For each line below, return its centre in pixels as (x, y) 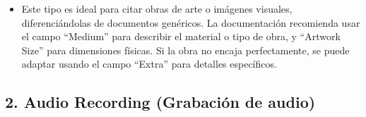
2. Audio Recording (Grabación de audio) (160, 102)
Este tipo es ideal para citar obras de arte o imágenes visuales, (157, 8)
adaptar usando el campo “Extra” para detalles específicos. (149, 64)
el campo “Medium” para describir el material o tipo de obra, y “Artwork (181, 36)
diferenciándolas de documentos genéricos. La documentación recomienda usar (191, 22)
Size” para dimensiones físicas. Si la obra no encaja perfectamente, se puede (185, 50)
